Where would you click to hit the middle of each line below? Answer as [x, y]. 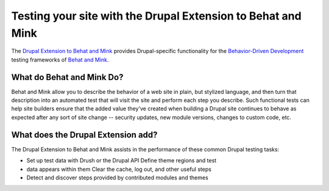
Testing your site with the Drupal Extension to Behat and [156, 16]
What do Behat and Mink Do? [67, 77]
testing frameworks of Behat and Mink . [60, 59]
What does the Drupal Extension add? [84, 135]
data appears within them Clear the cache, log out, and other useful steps [119, 169]
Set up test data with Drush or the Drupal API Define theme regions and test [122, 160]
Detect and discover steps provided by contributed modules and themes [117, 178]
